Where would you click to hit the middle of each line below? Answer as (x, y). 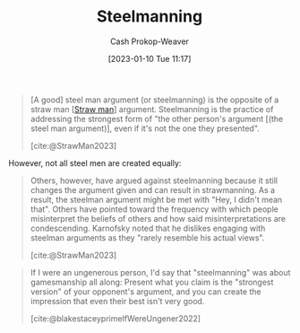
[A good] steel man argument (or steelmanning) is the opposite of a (154, 100)
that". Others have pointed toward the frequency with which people (154, 209)
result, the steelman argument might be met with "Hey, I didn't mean (156, 199)
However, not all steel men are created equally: (95, 162)
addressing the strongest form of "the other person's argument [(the (157, 118)
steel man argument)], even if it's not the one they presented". (145, 128)
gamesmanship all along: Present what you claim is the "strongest (152, 282)
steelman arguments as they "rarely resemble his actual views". (147, 237)
